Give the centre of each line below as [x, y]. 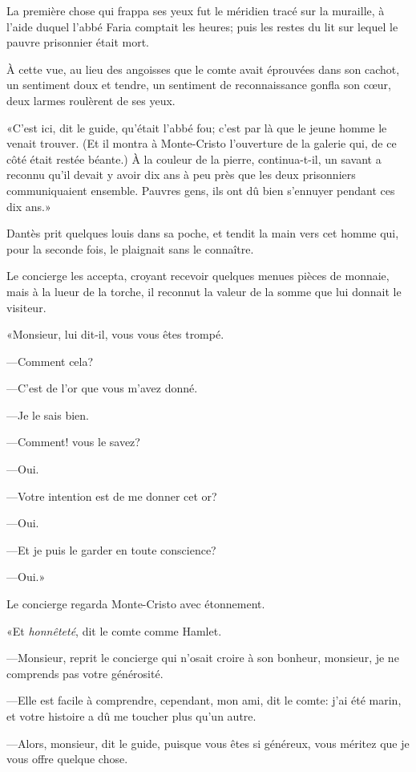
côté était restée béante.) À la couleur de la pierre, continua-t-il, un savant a [194, 158]
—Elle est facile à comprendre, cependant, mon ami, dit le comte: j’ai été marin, [204, 700]
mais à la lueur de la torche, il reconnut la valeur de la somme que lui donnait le [204, 291]
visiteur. [26, 307]
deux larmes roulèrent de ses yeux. [91, 100]
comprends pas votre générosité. [85, 673]
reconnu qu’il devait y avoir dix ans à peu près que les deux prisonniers [181, 175]
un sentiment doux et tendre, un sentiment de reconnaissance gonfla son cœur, [199, 85]
